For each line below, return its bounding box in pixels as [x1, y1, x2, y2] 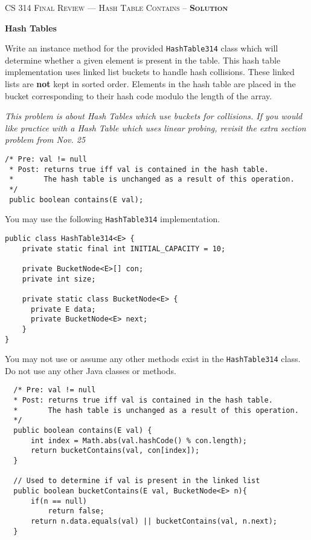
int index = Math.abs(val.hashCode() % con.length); [30, 436, 247, 445]
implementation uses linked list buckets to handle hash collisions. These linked [5, 65, 295, 78]
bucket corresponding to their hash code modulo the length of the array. [5, 89, 272, 102]
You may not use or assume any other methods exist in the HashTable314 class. [5, 352, 301, 365]
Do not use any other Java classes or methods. [5, 364, 176, 377]
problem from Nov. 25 [5, 133, 86, 146]
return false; [48, 507, 104, 516]
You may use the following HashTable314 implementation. [5, 212, 220, 225]
